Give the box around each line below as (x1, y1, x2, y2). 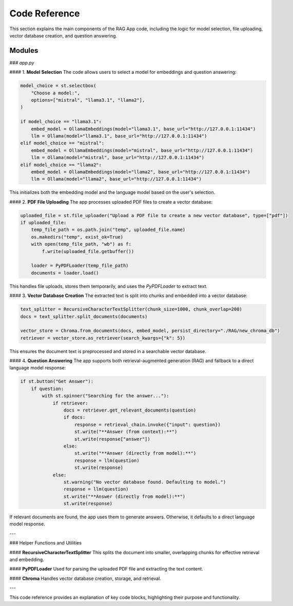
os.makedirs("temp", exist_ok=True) (31, 234, 123, 240)
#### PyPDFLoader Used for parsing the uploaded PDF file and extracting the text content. (9, 566, 204, 572)
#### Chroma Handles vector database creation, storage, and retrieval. (9, 575, 162, 581)
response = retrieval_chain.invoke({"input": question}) (74, 421, 221, 427)
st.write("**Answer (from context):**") (74, 429, 178, 435)
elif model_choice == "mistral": (20, 140, 105, 146)
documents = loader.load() (31, 270, 100, 276)
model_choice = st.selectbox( (20, 83, 96, 89)
